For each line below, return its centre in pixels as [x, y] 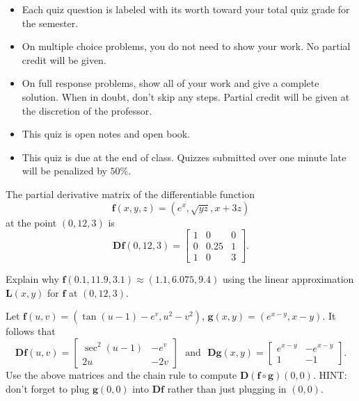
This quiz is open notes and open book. [106, 134]
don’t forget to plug [48, 388]
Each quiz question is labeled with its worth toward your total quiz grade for [186, 9]
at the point [31, 222]
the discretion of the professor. [87, 110]
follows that [31, 331]
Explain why [32, 279]
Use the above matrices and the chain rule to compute [121, 375]
